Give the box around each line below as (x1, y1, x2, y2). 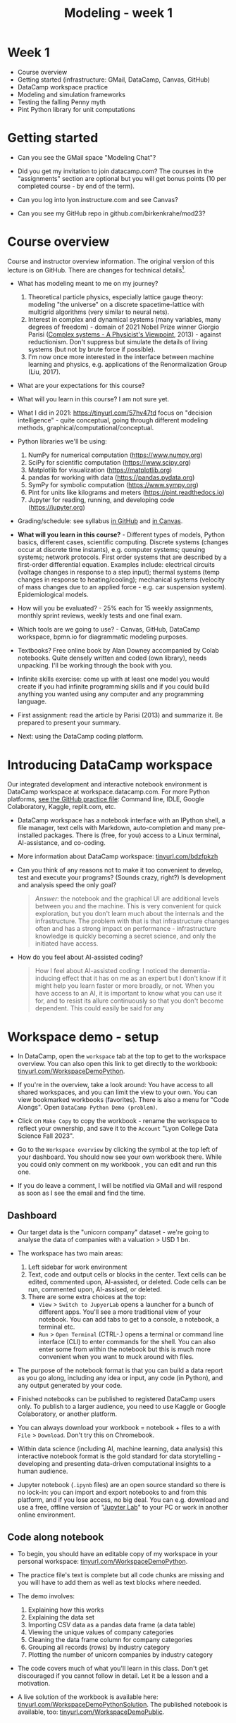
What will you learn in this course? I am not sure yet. (17, 395, 170, 403)
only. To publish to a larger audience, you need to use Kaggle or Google (17, 1403, 226, 1411)
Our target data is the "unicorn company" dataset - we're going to (17, 1228, 209, 1236)
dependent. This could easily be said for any (35, 1004, 164, 1013)
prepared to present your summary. (17, 718, 121, 727)
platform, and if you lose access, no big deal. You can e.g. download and (17, 1496, 229, 1504)
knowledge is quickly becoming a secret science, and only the (35, 932, 216, 941)
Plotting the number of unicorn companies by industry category (27, 1650, 213, 1659)
